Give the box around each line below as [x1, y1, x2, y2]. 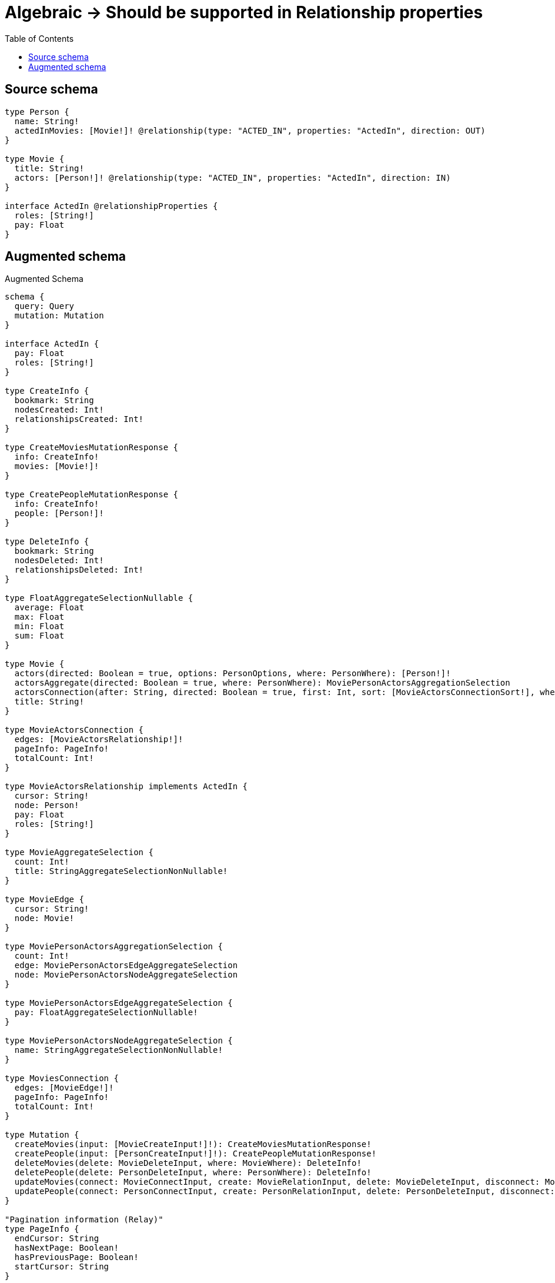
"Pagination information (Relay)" [5, 1215, 163, 1225]
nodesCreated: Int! [14, 405, 104, 415]
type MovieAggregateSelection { [5, 847, 153, 857]
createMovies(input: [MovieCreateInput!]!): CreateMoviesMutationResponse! [14, 1139, 372, 1149]
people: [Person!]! [14, 508, 104, 518]
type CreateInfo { [5, 386, 89, 396]
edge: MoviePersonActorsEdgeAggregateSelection [14, 960, 238, 970]
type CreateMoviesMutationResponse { [5, 443, 179, 453]
